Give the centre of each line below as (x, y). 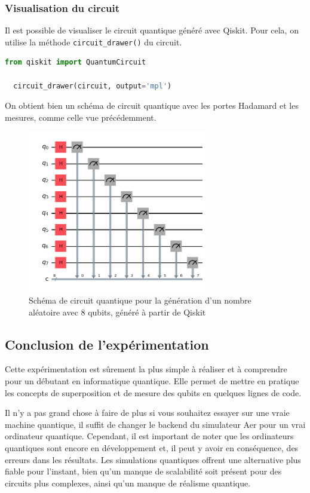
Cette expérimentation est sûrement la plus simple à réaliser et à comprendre (146, 369)
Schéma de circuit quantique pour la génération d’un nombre (140, 300)
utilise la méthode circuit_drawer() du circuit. (93, 42)
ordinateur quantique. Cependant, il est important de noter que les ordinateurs (149, 436)
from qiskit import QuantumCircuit (76, 62)
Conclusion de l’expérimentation (107, 344)
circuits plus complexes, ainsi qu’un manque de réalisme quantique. (128, 483)
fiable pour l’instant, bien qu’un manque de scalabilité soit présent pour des (143, 471)
